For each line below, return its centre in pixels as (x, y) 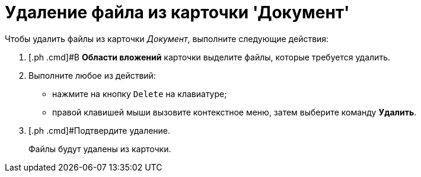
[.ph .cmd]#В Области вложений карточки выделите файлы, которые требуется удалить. (209, 57)
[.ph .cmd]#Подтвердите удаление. (100, 130)
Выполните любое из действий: (92, 75)
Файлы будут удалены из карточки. (100, 149)
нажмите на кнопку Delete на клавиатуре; (140, 94)
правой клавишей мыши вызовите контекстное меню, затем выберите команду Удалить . (235, 112)
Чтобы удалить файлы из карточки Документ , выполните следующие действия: (167, 38)
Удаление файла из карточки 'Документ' (177, 12)
